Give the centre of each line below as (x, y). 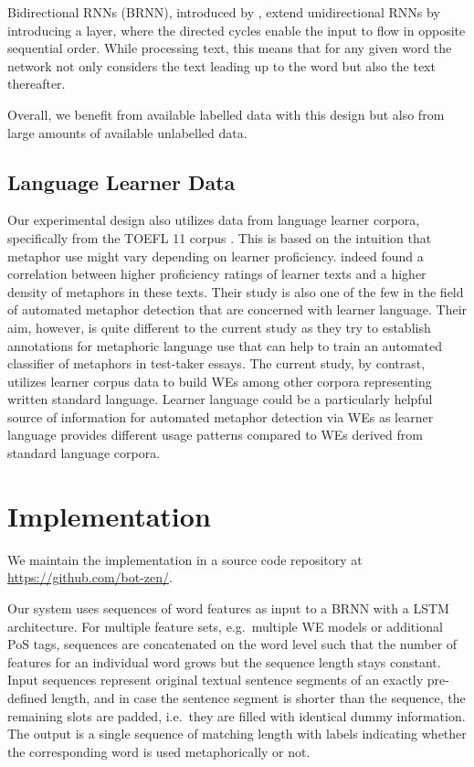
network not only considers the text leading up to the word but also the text (221, 65)
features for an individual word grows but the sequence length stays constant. (224, 661)
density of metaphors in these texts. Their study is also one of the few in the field (236, 291)
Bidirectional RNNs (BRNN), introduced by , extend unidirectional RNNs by (224, 12)
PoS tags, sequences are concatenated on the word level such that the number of (232, 644)
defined (27, 697)
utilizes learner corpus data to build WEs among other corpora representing (220, 381)
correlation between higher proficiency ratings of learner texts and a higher (217, 274)
